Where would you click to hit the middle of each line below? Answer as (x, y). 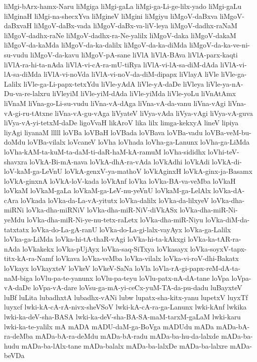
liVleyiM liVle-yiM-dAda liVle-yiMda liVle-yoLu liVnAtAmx (144, 93)
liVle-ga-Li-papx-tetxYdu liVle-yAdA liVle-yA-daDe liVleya (114, 83)
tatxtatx (17, 229)
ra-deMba (19, 336)
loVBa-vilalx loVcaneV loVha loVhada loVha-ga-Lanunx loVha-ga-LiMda (138, 142)
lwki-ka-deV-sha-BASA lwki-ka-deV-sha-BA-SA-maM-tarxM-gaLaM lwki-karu (123, 316)
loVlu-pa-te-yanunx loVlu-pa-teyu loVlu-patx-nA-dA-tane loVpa (132, 278)
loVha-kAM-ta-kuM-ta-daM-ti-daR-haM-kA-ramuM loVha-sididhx (105, 151)
